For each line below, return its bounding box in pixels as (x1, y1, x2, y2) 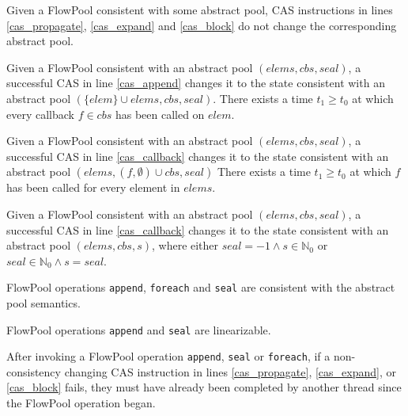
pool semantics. (6, 294, 81, 311)
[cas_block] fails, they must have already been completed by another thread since (6, 379, 402, 395)
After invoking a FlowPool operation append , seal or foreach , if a (6, 348, 331, 364)
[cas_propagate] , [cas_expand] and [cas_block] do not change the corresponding (6, 17, 397, 33)
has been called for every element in (6, 179, 180, 196)
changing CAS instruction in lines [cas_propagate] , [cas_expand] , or (64, 363, 396, 380)
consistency (6, 363, 61, 380)
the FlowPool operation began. (6, 395, 156, 411)
